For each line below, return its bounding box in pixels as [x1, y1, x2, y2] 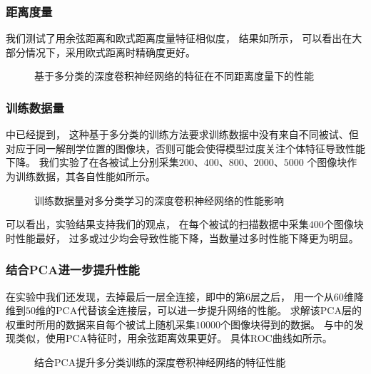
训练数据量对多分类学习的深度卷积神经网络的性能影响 [34, 192, 284, 207]
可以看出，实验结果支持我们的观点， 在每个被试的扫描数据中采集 [6, 217, 309, 232]
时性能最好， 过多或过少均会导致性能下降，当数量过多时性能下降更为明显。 [6, 230, 359, 245]
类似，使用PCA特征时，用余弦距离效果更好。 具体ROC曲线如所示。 [15, 331, 332, 346]
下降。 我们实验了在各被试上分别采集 [6, 155, 179, 170]
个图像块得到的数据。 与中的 [220, 316, 354, 331]
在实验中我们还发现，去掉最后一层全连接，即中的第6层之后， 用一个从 [6, 289, 334, 303]
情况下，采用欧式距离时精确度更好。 [25, 44, 195, 59]
